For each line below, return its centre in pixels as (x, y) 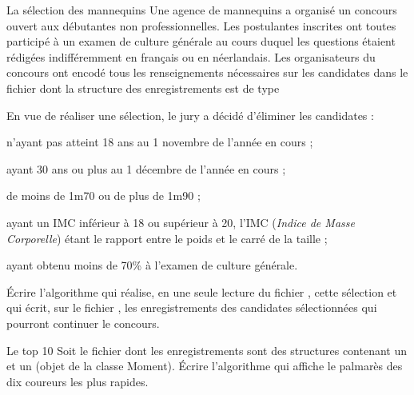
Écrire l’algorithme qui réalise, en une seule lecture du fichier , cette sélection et (202, 291)
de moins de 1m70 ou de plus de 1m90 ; (103, 196)
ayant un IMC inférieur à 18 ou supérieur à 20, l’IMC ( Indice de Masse (181, 222)
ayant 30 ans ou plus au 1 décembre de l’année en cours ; (146, 168)
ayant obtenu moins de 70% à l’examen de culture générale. (152, 265)
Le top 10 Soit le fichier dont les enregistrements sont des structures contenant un (207, 350)
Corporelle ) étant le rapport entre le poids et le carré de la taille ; (167, 238)
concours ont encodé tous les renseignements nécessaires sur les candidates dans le (207, 72)
